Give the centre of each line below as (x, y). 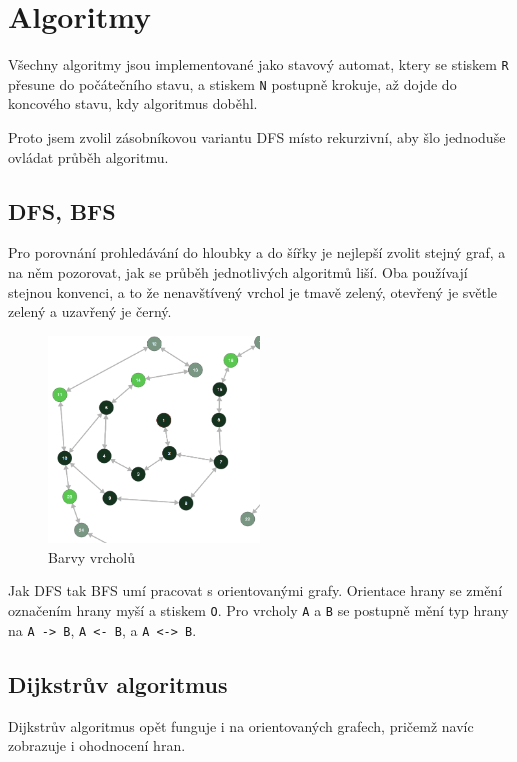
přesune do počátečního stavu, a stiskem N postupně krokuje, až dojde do (232, 83)
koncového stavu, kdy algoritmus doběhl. (133, 103)
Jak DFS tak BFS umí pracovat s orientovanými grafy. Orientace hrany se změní (255, 590)
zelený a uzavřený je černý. (90, 311)
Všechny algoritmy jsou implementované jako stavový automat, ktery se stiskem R (258, 64)
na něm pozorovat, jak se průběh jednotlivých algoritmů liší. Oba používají (238, 272)
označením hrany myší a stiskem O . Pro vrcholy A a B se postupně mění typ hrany (258, 610)
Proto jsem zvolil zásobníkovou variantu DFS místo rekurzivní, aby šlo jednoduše (257, 137)
